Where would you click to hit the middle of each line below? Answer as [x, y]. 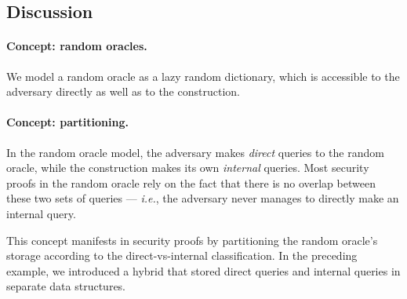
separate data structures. [66, 286]
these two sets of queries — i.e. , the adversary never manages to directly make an [203, 198]
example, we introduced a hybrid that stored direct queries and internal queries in [203, 270]
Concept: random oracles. [77, 46]
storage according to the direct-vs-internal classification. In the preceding [182, 255]
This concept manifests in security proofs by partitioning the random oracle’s [192, 240]
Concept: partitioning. [67, 122]
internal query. [41, 213]
